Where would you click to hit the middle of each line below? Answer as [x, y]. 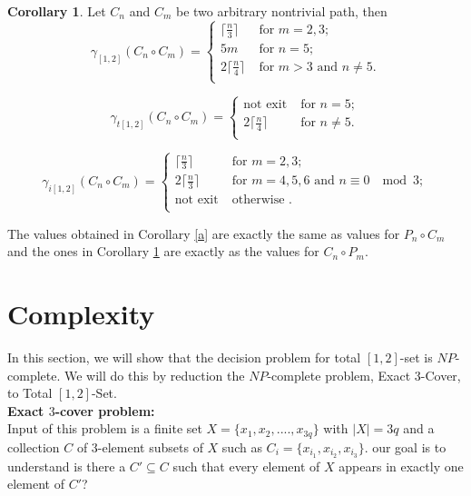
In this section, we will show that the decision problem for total [184, 357]
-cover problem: [105, 410]
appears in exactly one [401, 466]
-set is [416, 357]
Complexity [81, 313]
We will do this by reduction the [154, 375]
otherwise [258, 200]
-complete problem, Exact [339, 375]
